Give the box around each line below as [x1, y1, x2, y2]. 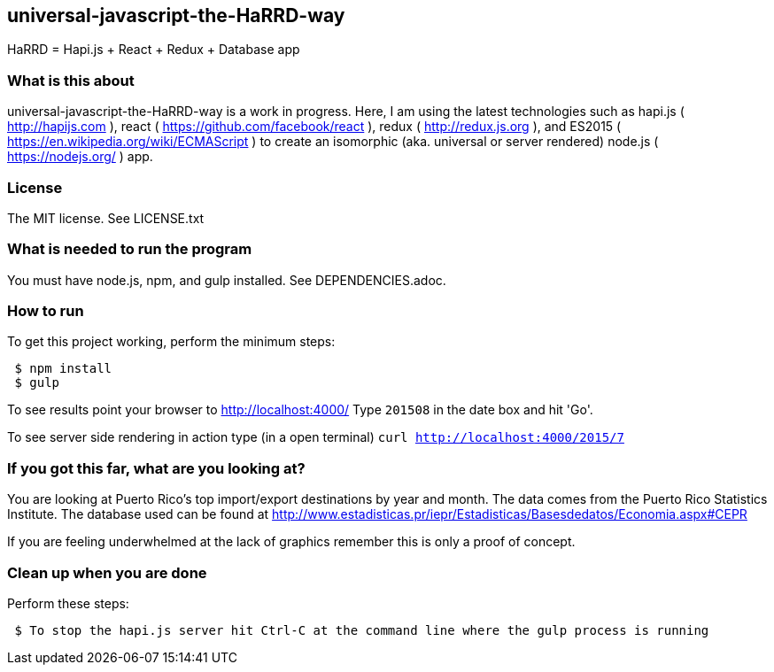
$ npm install [14, 361, 112, 376]
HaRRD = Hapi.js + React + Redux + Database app [7, 42, 300, 58]
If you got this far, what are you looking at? [7, 459, 306, 477]
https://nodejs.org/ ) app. [7, 149, 153, 165]
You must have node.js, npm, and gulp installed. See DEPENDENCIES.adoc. [7, 272, 446, 288]
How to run [7, 302, 84, 321]
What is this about [7, 71, 135, 89]
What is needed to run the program [7, 240, 252, 259]
